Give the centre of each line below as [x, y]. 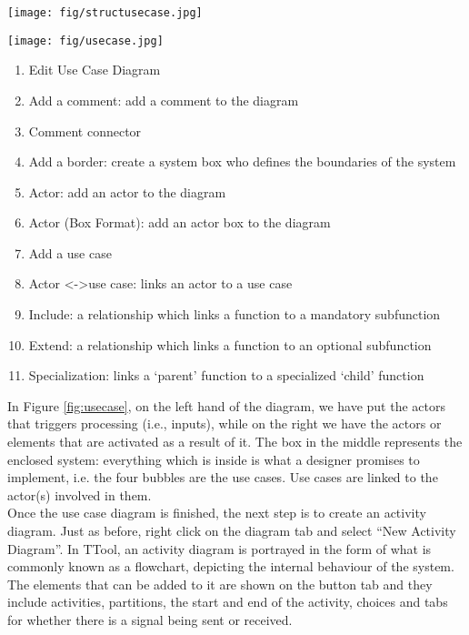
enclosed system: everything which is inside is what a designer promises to [214, 459]
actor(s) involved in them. [80, 494]
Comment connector [85, 131]
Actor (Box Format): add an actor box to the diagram [180, 222]
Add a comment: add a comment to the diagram [164, 100]
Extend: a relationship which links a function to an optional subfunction [230, 344]
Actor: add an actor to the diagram [127, 192]
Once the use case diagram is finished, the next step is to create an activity [217, 513]
